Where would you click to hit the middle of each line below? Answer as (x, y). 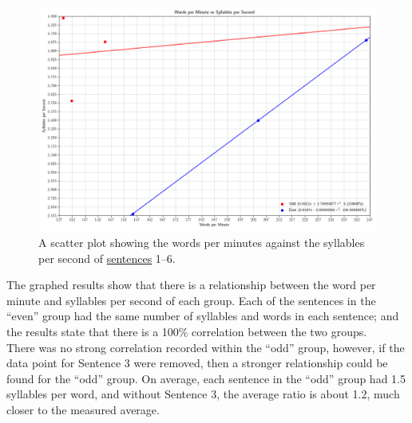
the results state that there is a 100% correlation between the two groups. (187, 331)
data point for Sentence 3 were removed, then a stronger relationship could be (197, 363)
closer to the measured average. (83, 409)
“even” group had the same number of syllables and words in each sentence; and (203, 316)
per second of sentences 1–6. (107, 258)
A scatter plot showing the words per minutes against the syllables (202, 242)
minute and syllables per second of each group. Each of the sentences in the (191, 300)
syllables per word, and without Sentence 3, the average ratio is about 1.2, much (203, 394)
